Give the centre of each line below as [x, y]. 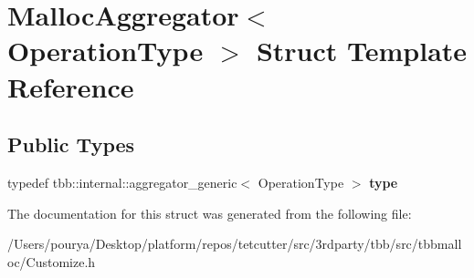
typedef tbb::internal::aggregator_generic [122, 182]
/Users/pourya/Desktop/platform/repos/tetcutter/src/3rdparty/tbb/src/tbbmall [235, 244]
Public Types [71, 144]
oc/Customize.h [52, 261]
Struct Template [362, 51]
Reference [71, 86]
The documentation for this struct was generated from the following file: [210, 213]
